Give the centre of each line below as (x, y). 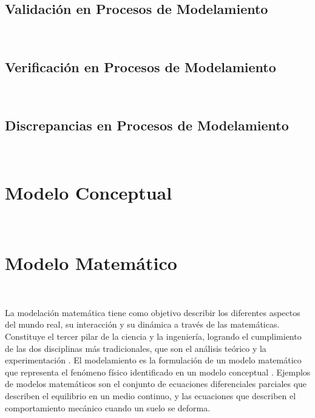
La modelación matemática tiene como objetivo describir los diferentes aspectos (153, 312)
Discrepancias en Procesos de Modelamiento (147, 125)
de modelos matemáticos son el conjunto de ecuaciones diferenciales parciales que (156, 384)
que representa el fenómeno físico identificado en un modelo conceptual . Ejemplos (158, 372)
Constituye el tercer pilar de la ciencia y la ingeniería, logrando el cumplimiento (153, 336)
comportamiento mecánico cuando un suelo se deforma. (108, 407)
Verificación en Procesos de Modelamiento (141, 67)
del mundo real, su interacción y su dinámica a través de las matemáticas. (142, 324)
